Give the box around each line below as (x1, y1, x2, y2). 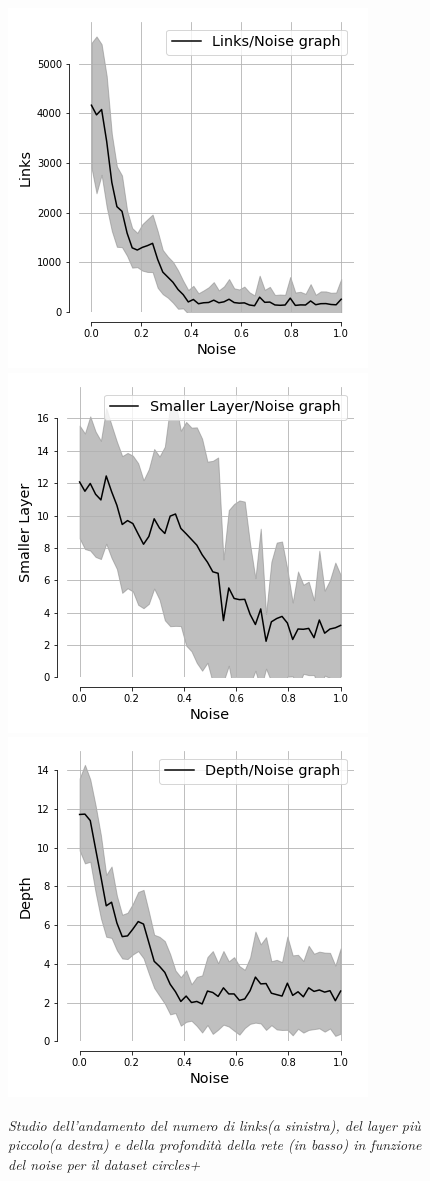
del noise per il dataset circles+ (8, 1153, 201, 1174)
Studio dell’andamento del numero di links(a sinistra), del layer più (8, 1114, 421, 1135)
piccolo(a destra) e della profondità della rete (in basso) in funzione (8, 1134, 422, 1155)
